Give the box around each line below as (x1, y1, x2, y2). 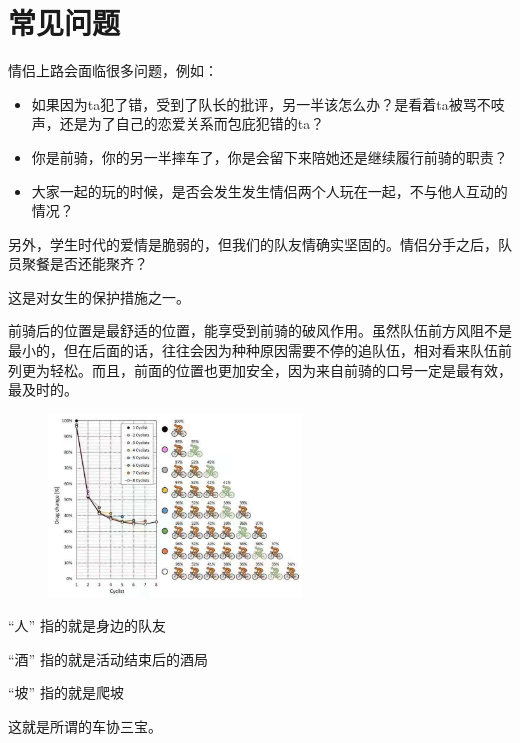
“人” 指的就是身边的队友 (8, 615, 166, 636)
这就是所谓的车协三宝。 (8, 716, 162, 737)
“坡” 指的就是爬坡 (8, 682, 124, 703)
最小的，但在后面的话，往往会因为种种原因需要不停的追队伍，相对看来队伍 (8, 340, 498, 361)
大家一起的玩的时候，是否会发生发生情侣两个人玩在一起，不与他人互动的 (31, 180, 508, 201)
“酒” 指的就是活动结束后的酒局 (8, 648, 208, 669)
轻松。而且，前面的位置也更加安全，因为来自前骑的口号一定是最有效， (49, 359, 512, 380)
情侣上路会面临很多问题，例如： (8, 60, 218, 81)
